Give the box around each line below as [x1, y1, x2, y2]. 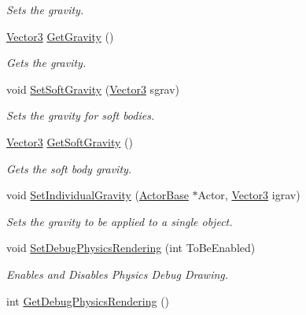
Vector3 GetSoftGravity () [6, 133, 133, 150]
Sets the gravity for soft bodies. [6, 107, 155, 124]
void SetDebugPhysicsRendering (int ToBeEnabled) [6, 239, 256, 256]
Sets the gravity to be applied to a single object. [6, 213, 233, 229]
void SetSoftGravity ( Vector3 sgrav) [6, 80, 180, 97]
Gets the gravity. [6, 54, 87, 71]
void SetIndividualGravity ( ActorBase [6, 187, 189, 203]
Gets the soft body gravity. [6, 160, 132, 176]
